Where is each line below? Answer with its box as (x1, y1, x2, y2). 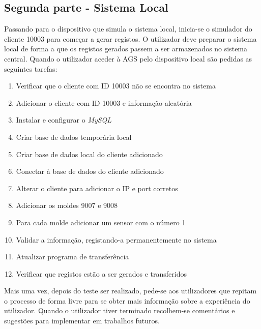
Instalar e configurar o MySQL (16, 114, 112, 125)
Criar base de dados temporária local (16, 131, 132, 142)
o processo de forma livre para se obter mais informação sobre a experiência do (4, 295, 250, 306)
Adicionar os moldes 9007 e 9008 (16, 200, 118, 211)
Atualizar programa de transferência (16, 251, 129, 262)
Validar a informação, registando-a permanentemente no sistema (16, 234, 217, 245)
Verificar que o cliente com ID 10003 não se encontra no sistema (16, 80, 216, 91)
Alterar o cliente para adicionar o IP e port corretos (16, 183, 178, 193)
